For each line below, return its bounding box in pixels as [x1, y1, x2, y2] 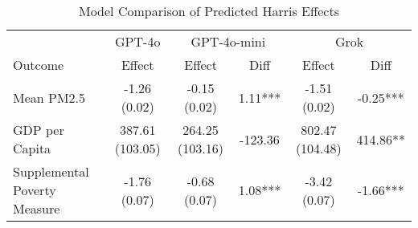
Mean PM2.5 [13, 88, 86, 107]
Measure [13, 199, 60, 218]
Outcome [13, 55, 64, 74]
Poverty [13, 181, 56, 199]
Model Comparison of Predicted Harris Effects [78, 2, 339, 20]
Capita [13, 139, 51, 157]
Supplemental [13, 162, 89, 181]
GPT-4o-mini [191, 32, 266, 51]
